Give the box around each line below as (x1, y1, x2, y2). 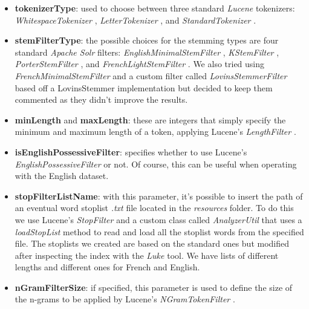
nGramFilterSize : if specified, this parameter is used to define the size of (15, 281, 293, 293)
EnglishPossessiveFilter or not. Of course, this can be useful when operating (15, 157, 297, 170)
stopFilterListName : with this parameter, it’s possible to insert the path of (15, 189, 303, 202)
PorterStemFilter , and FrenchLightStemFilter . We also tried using (15, 57, 265, 70)
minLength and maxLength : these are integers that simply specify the (15, 113, 286, 126)
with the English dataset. (15, 169, 109, 182)
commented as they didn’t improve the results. (15, 93, 188, 106)
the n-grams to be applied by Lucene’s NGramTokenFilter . (15, 293, 235, 305)
